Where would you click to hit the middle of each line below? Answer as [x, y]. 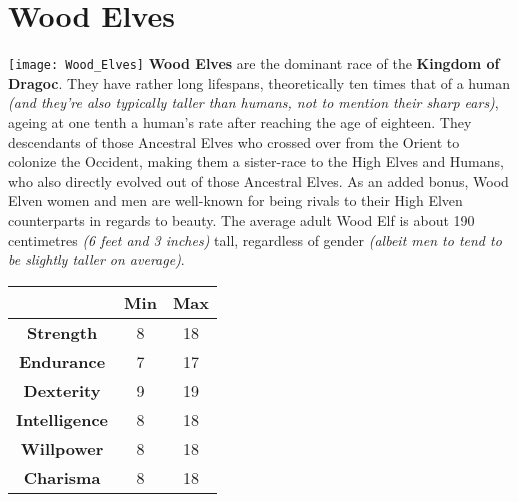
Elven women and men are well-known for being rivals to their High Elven [235, 200]
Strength [62, 332]
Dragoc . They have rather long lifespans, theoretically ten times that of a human [259, 82]
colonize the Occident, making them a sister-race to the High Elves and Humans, [256, 161]
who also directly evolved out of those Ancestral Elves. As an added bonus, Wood [258, 180]
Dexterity [62, 390]
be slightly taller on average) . [96, 259]
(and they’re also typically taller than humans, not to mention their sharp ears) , [253, 102]
